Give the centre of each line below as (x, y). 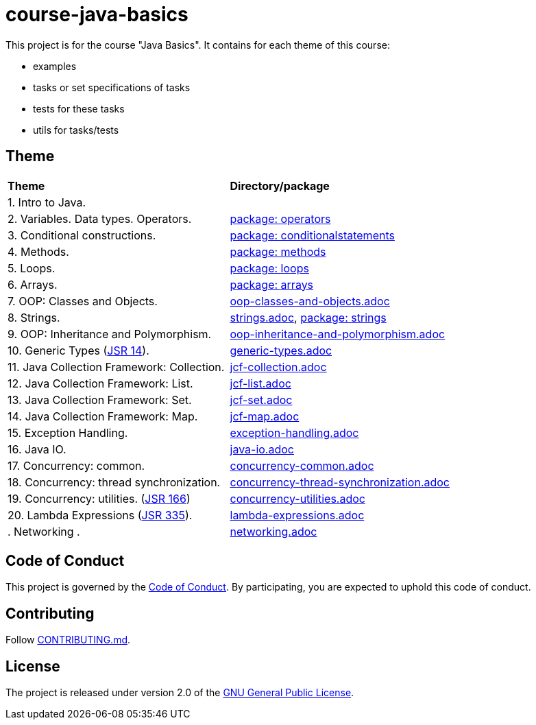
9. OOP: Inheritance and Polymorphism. (110, 334)
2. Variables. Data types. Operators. (100, 218)
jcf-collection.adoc (278, 367)
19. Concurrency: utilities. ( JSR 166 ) (99, 498)
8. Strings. (34, 317)
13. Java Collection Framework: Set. (100, 400)
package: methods (278, 251)
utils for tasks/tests (76, 130)
